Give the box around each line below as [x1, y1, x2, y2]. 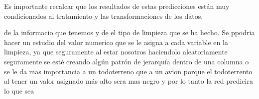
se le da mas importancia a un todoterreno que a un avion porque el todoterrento [4, 66, 253, 76]
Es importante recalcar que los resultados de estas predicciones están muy [4, 1, 230, 11]
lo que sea [4, 85, 34, 96]
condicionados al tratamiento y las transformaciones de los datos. [4, 10, 203, 21]
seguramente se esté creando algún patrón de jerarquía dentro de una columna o [4, 56, 249, 66]
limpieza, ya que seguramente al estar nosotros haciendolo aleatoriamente [4, 47, 228, 57]
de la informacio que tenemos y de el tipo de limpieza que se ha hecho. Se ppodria [4, 27, 255, 38]
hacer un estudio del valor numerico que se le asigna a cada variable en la [4, 37, 228, 47]
